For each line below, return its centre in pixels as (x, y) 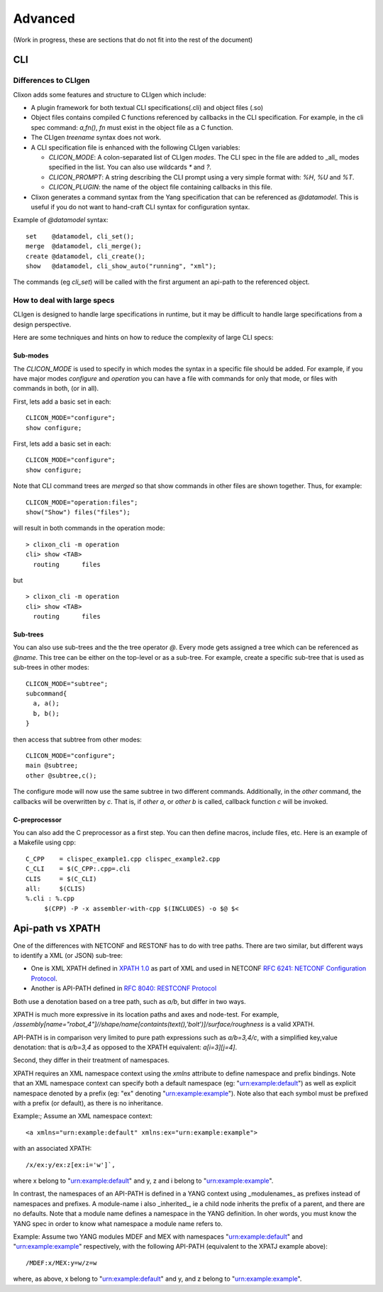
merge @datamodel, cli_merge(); (84, 246)
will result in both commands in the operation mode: (89, 528)
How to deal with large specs (64, 300)
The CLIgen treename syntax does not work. (96, 138)
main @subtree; (52, 766)
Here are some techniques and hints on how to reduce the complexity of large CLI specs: (143, 338)
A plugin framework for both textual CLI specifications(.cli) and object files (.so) (147, 108)
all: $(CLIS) (56, 888)
